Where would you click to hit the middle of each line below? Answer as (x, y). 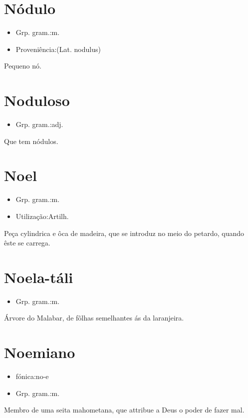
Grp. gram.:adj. (39, 124)
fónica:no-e (32, 376)
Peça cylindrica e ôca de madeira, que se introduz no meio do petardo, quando (124, 233)
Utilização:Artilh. (42, 216)
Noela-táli (39, 277)
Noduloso (37, 100)
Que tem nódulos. (31, 141)
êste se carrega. (27, 243)
